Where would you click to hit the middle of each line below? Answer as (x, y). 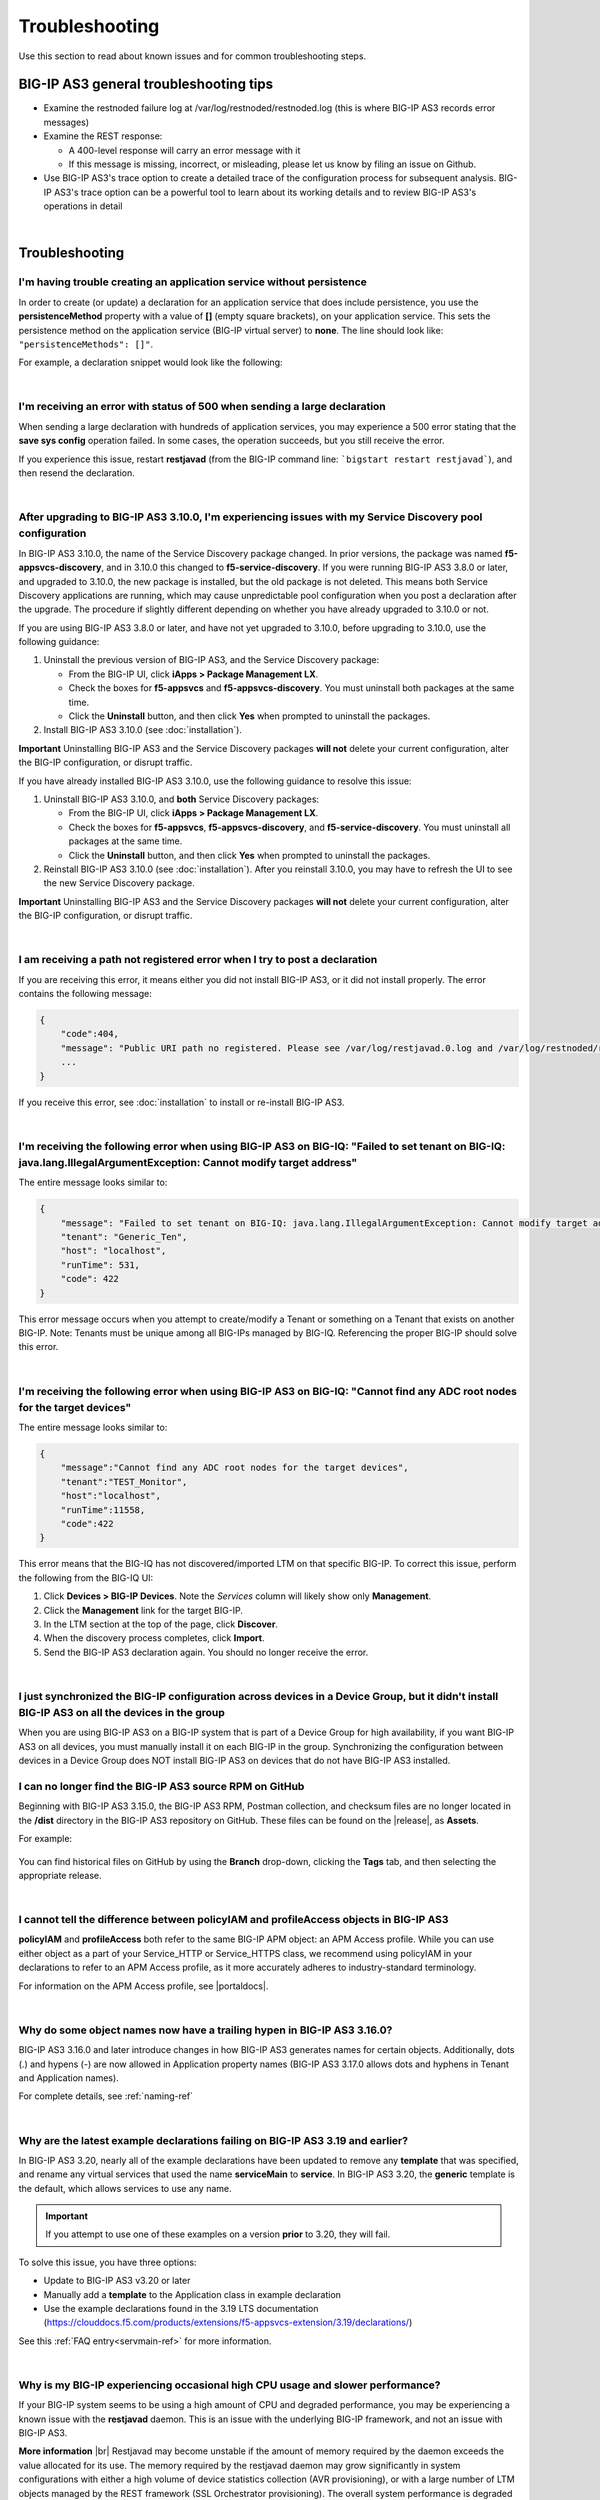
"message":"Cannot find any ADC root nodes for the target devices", (234, 1468)
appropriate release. (60, 1875)
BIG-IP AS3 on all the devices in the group (121, 1713)
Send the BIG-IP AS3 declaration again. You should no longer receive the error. (206, 1652)
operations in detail (83, 206)
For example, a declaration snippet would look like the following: (151, 362)
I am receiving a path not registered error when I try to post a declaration (198, 960)
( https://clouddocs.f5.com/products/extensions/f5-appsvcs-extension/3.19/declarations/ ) (228, 2322)
